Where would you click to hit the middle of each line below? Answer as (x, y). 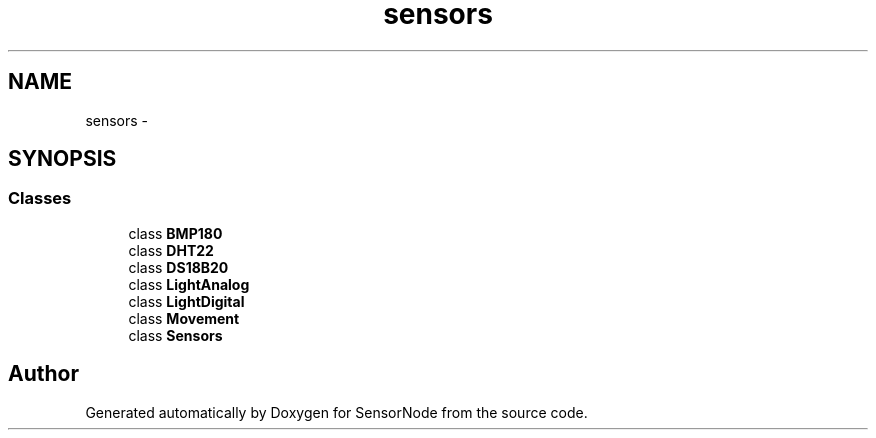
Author (43, 374)
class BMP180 (175, 233)
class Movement (184, 318)
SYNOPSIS (62, 159)
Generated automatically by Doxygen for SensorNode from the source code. (336, 412)
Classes (40, 198)
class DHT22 (171, 250)
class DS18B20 (178, 267)
